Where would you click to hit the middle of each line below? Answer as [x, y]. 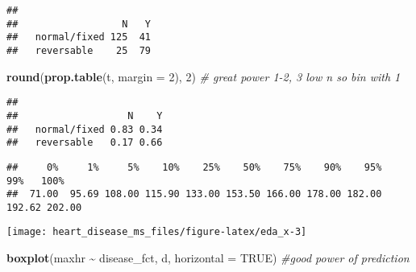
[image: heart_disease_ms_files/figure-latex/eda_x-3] [157, 232]
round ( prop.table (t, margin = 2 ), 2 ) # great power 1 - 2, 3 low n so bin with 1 [204, 76]
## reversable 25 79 [79, 50]
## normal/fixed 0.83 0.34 [85, 129]
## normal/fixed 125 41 [79, 37]
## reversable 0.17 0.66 [85, 143]
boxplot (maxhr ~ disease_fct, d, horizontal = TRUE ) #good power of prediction [208, 258]
